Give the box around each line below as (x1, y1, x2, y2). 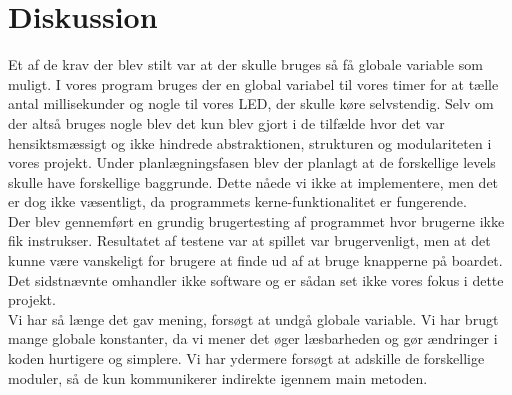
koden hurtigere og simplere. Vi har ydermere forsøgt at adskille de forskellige (8, 348, 485, 369)
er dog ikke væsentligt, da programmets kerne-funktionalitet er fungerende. (8, 191, 467, 212)
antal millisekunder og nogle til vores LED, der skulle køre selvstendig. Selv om (8, 93, 494, 114)
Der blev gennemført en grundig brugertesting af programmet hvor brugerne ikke (8, 210, 505, 231)
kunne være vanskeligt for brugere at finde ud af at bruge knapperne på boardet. (8, 250, 503, 271)
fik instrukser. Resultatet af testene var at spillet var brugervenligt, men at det (8, 230, 491, 251)
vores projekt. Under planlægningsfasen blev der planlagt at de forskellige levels (8, 152, 496, 173)
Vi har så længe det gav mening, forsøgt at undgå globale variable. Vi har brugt (8, 308, 499, 329)
